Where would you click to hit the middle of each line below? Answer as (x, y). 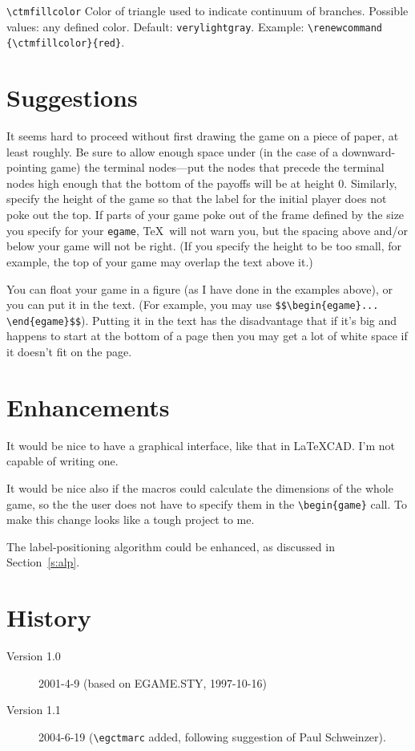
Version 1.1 (34, 710)
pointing (27, 167)
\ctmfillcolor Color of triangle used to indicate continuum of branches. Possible (207, 10)
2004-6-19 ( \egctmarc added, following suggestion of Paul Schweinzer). (212, 736)
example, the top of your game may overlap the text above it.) (160, 261)
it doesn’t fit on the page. (69, 351)
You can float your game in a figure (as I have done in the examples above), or (200, 288)
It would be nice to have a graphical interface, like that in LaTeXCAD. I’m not (201, 445)
